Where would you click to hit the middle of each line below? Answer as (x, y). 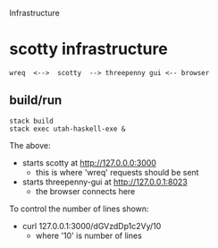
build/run (36, 101)
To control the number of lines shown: (79, 209)
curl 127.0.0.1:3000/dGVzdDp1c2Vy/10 (92, 226)
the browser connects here (85, 191)
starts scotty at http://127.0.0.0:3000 (89, 162)
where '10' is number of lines (89, 235)
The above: (30, 145)
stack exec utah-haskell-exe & (67, 129)
